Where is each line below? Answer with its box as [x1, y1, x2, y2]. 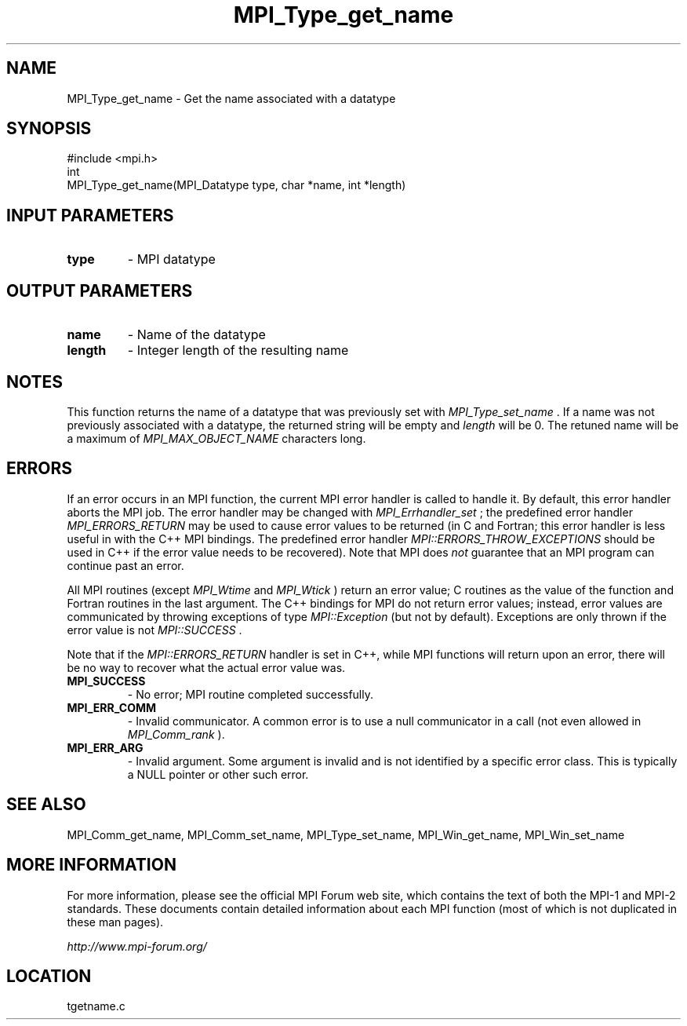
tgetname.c [67, 999, 125, 1013]
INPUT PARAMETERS [6, 205, 174, 225]
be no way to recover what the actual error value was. [67, 660, 346, 674]
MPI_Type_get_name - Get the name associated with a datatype [67, 91, 396, 105]
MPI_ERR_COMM [67, 700, 157, 714]
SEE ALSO [6, 794, 86, 815]
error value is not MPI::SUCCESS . [67, 623, 242, 637]
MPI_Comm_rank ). [127, 727, 225, 741]
